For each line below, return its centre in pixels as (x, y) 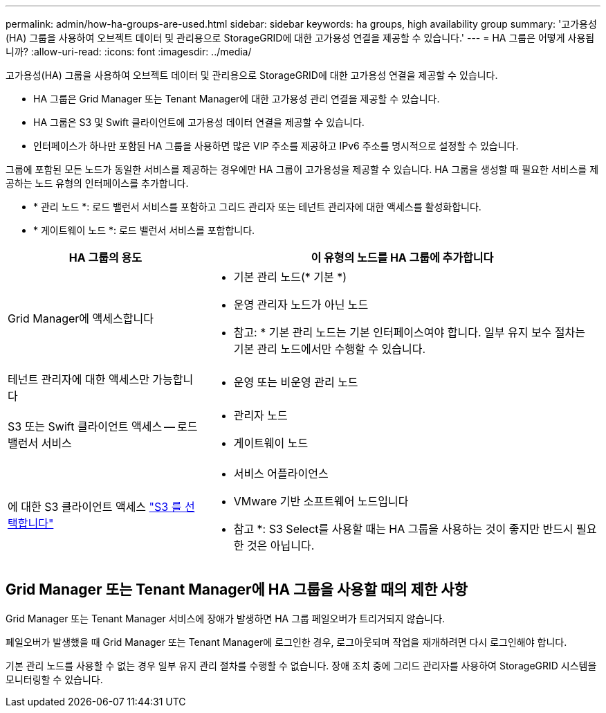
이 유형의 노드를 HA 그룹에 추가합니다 (402, 258)
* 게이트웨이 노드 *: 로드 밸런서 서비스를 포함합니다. (144, 230)
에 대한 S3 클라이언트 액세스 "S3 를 (95, 507)
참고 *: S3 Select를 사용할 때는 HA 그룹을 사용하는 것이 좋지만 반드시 (403, 529)
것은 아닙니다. (281, 545)
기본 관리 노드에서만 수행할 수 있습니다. (330, 349)
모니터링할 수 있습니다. (54, 679)
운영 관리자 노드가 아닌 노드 (301, 305)
